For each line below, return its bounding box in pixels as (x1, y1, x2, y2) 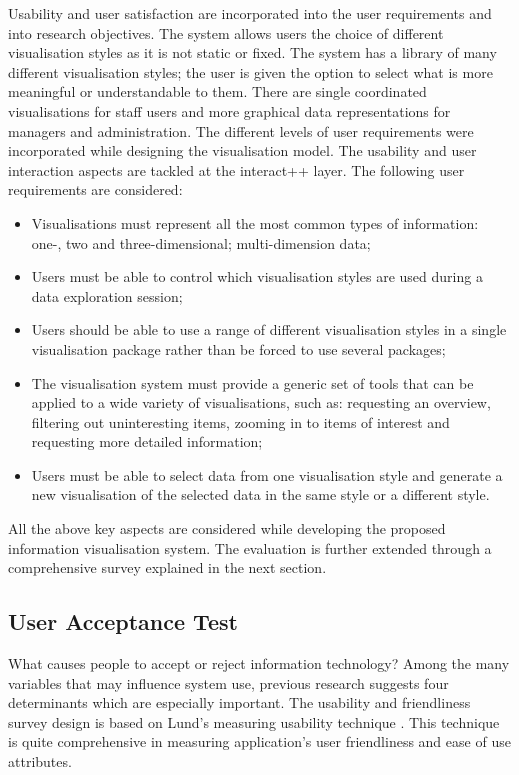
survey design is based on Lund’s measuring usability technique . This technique (8, 711, 500, 732)
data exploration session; (31, 285, 183, 306)
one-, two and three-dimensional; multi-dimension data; (31, 232, 371, 253)
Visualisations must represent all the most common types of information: (31, 212, 479, 233)
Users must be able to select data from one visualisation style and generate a (31, 464, 503, 485)
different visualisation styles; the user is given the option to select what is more (8, 61, 493, 82)
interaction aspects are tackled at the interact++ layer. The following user (8, 159, 465, 180)
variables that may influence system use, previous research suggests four (8, 672, 449, 693)
